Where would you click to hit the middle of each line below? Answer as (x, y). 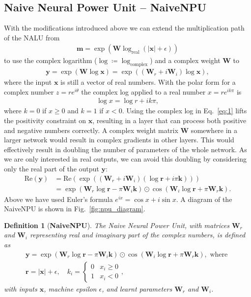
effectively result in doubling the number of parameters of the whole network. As (125, 149)
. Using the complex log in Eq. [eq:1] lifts (184, 111)
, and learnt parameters (137, 288)
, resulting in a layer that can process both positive (169, 120)
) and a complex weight (185, 60)
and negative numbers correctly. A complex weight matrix (91, 130)
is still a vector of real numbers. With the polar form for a (148, 82)
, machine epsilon (70, 288)
